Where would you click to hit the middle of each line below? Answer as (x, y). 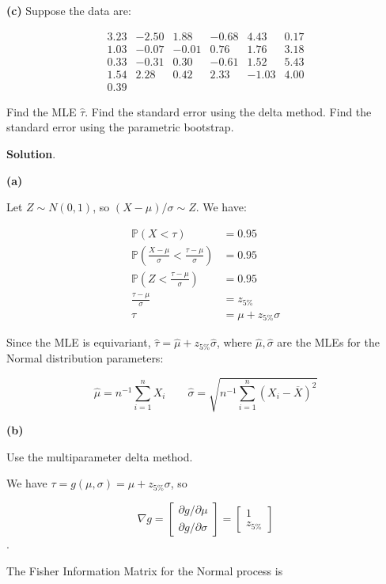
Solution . (31, 153)
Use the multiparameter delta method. (100, 456)
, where (234, 342)
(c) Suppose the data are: (69, 10)
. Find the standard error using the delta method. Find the (228, 111)
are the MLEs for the (328, 342)
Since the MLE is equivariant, (79, 342)
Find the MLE (42, 111)
